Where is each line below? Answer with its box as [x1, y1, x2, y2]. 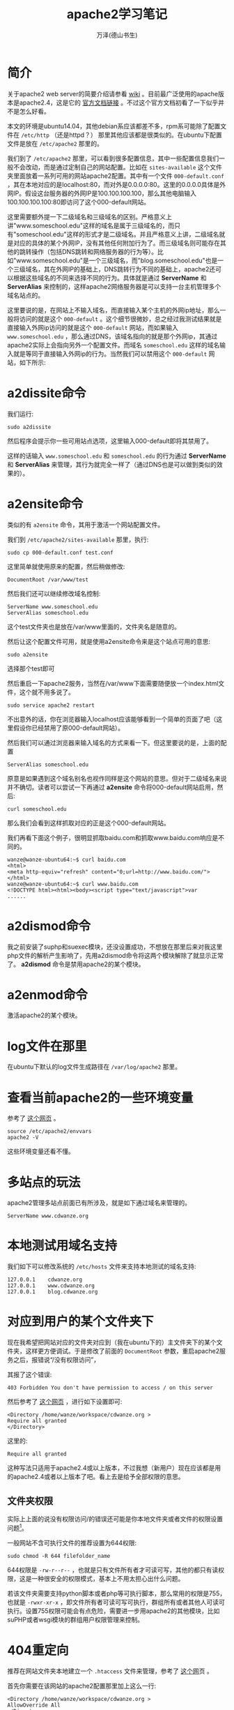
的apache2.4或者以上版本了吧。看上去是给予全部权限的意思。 [7, 1473, 185, 1481]
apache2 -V [7, 1134, 39, 1141]
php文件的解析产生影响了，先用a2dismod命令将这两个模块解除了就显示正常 [7, 951, 224, 959]
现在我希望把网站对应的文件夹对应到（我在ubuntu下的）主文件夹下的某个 [7, 1338, 217, 1347]
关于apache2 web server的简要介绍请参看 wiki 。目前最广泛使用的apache [7, 89, 218, 98]
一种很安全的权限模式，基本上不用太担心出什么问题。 [31, 1574, 185, 1582]
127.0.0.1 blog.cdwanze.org [7, 1289, 98, 1296]
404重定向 [7, 1642, 69, 1658]
